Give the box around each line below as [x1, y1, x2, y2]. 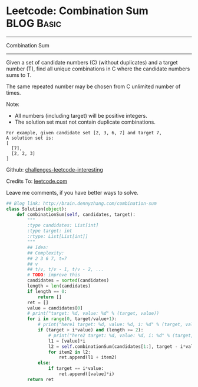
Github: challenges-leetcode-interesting [6, 166, 103, 173]
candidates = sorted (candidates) [27, 278, 110, 283]
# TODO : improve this [27, 272, 81, 278]
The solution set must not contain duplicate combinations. [14, 118, 156, 125]
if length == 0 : [27, 288, 67, 294]
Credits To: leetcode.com [6, 178, 68, 185]
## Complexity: [27, 250, 65, 256]
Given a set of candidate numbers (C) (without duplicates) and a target [6, 59, 178, 66]
